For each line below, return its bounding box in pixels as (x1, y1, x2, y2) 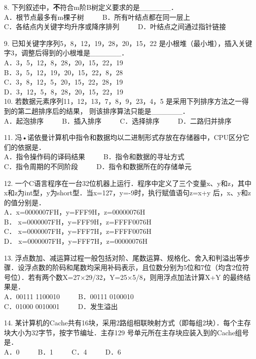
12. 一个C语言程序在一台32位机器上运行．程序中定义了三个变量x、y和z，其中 (4, 178, 252, 188)
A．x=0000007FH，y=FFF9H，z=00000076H (4, 207, 146, 217)
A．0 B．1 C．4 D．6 (4, 347, 121, 357)
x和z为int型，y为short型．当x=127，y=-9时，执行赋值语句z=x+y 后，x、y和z (4, 187, 251, 198)
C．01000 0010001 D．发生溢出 (4, 301, 118, 311)
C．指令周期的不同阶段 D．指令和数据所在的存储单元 (4, 161, 192, 171)
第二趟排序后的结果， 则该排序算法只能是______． (17, 105, 189, 116)
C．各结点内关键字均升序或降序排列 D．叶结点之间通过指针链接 (4, 21, 226, 32)
